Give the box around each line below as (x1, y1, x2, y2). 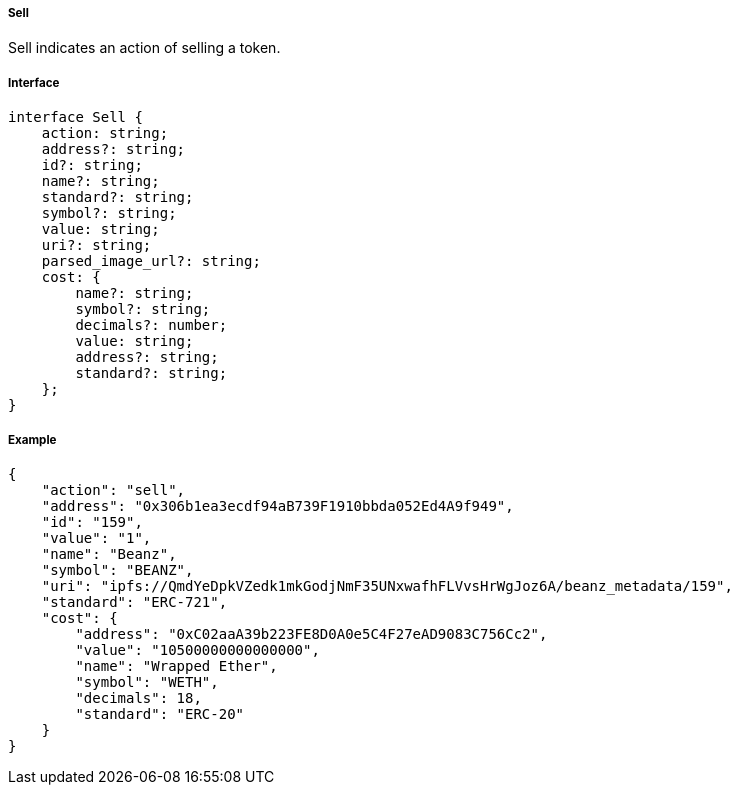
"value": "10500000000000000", (75, 641, 320, 658)
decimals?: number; (75, 317, 228, 334)
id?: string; (41, 157, 143, 174)
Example (8, 432, 57, 447)
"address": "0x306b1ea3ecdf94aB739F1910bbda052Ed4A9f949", (41, 497, 514, 514)
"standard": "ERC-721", (41, 593, 228, 610)
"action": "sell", (41, 481, 186, 498)
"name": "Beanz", (41, 545, 177, 562)
